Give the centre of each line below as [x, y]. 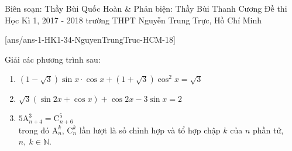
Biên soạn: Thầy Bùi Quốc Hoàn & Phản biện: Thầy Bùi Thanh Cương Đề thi [146, 8]
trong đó [34, 130]
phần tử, [268, 130]
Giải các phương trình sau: [53, 59]
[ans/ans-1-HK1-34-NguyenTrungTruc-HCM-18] [90, 40]
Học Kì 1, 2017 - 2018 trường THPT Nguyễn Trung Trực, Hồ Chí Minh [133, 20]
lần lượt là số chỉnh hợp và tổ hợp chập [150, 130]
